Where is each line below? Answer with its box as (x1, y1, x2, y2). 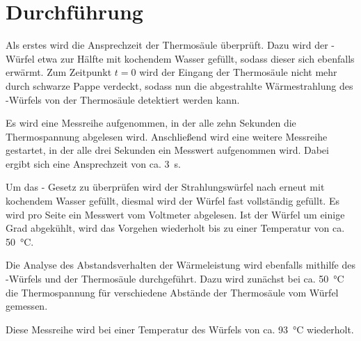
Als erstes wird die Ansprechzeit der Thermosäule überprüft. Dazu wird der (6, 38, 328, 52)
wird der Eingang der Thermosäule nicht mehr (139, 65, 337, 79)
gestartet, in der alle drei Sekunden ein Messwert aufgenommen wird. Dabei (6, 143, 329, 157)
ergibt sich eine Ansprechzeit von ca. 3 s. (6, 156, 181, 170)
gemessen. (6, 299, 48, 313)
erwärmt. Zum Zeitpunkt (6, 65, 112, 79)
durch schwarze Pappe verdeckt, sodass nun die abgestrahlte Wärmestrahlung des (6, 78, 353, 93)
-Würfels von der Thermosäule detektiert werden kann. (6, 92, 240, 106)
